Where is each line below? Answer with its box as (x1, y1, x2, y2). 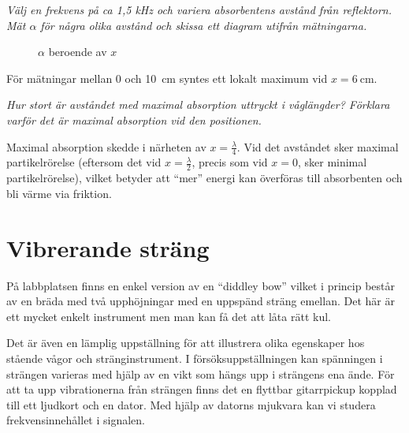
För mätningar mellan (6, 69, 113, 86)
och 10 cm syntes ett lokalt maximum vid (125, 69, 328, 86)
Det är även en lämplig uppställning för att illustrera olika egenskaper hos (6, 334, 365, 351)
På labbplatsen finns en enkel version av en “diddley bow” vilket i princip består (6, 277, 395, 293)
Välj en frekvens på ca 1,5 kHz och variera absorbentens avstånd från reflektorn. (6, 2, 392, 17)
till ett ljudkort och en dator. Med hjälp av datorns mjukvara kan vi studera (6, 396, 376, 412)
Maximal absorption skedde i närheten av (6, 138, 206, 155)
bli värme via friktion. (6, 185, 112, 201)
